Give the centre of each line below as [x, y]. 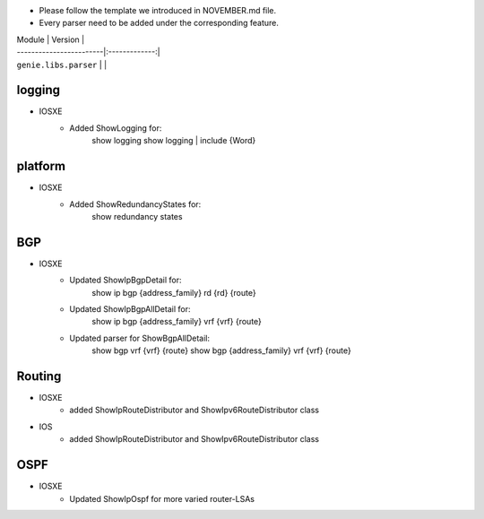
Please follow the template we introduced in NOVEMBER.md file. [158, 10]
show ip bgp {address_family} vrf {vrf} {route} [177, 322]
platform [41, 166]
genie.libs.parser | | [62, 65]
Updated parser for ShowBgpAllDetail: [140, 338]
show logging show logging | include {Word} [174, 141]
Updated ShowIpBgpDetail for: [126, 280]
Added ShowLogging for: [116, 128]
